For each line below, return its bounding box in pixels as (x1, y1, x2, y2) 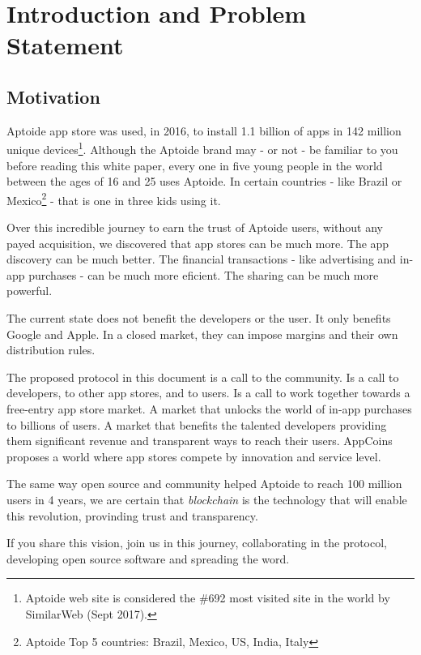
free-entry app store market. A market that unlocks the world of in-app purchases (6, 400, 412, 417)
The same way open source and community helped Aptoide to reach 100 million (6, 475, 402, 492)
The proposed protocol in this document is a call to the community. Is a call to (6, 368, 399, 385)
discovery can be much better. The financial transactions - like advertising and (6, 250, 397, 268)
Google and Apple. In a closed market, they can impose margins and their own (6, 325, 398, 342)
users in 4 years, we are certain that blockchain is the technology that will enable (6, 490, 407, 507)
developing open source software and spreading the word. (6, 550, 290, 567)
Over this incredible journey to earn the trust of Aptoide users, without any (6, 219, 383, 236)
